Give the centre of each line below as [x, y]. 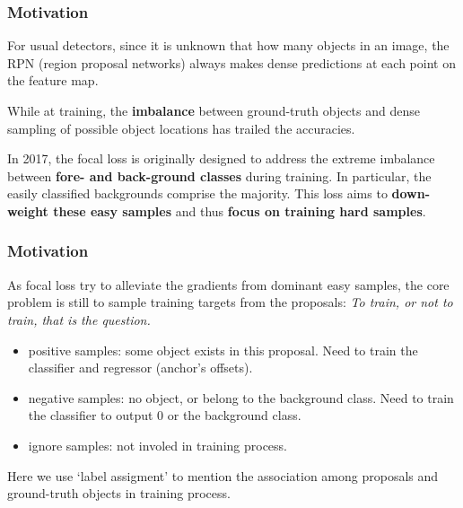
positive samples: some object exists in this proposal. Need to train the [223, 350]
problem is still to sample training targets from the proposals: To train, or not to [230, 302]
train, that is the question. [79, 319]
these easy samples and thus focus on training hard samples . [240, 210]
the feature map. [53, 80]
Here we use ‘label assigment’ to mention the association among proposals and [223, 475]
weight [28, 210]
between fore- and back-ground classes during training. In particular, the [219, 175]
